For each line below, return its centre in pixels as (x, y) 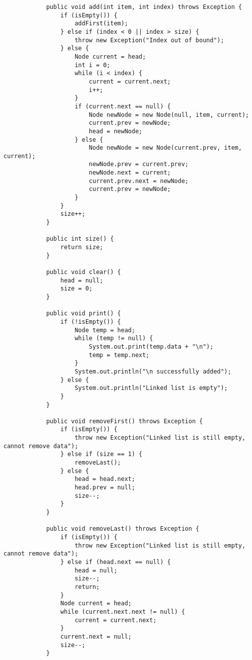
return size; (82, 247)
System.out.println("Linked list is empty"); (151, 388)
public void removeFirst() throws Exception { (124, 421)
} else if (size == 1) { (101, 454)
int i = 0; (92, 65)
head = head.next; (105, 479)
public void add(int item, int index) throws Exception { (144, 7)
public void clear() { (84, 272)
